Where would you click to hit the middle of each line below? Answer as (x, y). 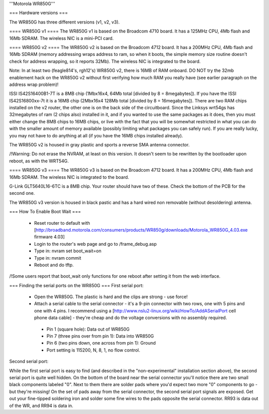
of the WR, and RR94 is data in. (41, 406)
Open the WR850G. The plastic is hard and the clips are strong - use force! (111, 297)
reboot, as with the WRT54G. (39, 161)
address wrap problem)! (34, 84)
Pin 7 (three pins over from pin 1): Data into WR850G (100, 336)
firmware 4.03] (49, 237)
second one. (22, 193)
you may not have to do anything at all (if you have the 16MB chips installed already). (96, 135)
